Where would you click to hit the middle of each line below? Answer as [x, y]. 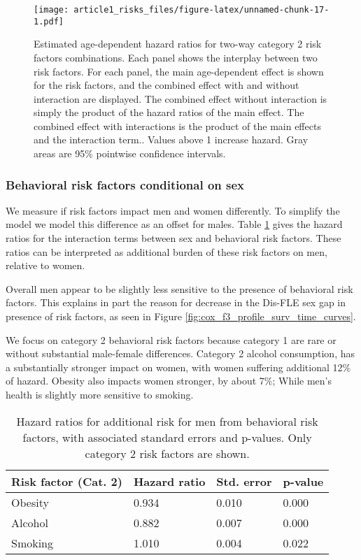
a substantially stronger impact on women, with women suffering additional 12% [178, 367]
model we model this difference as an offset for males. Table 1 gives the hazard [174, 224]
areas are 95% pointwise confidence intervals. [130, 153]
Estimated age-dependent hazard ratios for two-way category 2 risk [178, 44]
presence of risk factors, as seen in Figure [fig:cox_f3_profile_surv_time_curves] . [181, 316]
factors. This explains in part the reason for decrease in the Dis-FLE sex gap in [176, 302]
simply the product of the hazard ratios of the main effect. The [169, 112]
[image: [51, 10]
